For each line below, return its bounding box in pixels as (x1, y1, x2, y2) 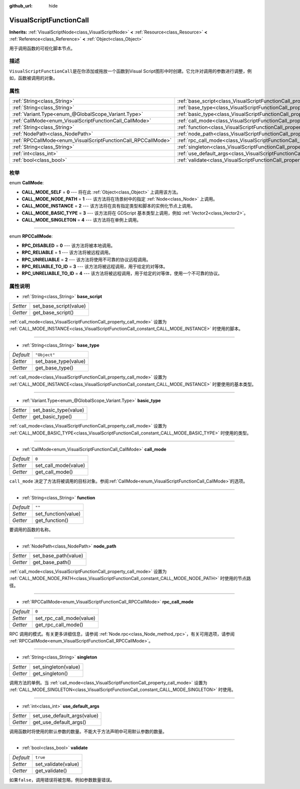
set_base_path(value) (32, 552, 83, 559)
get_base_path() (32, 559, 71, 566)
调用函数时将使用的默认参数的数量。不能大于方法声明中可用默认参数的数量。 (9, 728, 167, 734)
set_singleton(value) (32, 663, 80, 670)
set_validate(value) (35, 760, 79, 767)
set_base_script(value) (32, 302, 86, 309)
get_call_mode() (35, 468, 73, 475)
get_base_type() (35, 364, 73, 371)
